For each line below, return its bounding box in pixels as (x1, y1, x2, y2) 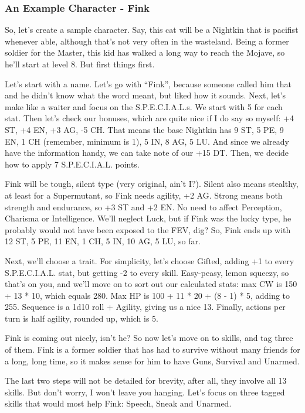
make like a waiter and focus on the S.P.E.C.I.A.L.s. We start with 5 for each (5, 100, 283, 112)
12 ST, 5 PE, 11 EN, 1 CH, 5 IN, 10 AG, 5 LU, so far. (5, 235, 201, 247)
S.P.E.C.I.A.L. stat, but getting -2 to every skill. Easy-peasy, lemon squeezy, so (5, 266, 289, 278)
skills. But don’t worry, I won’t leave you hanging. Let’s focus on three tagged (5, 385, 285, 398)
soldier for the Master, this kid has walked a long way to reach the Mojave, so (5, 46, 285, 59)
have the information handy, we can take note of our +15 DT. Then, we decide (5, 146, 289, 159)
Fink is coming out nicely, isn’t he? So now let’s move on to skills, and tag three (5, 332, 293, 344)
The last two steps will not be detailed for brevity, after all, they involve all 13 (5, 374, 287, 387)
